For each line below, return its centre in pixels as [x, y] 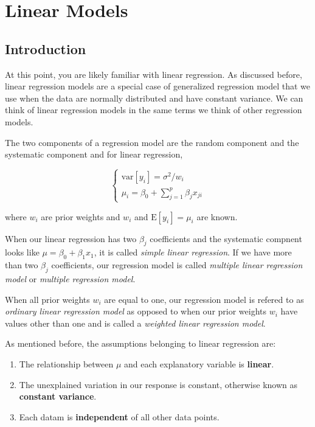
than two [22, 265]
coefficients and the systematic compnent [226, 238]
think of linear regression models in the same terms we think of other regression [154, 110]
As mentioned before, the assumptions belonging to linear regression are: [140, 343]
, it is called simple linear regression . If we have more [193, 252]
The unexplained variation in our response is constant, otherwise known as [158, 384]
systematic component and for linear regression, [94, 154]
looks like [22, 252]
